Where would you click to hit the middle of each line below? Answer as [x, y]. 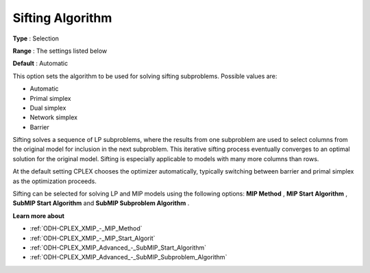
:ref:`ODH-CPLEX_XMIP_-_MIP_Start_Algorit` [92, 238]
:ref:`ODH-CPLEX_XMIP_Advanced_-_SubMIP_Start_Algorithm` [118, 248]
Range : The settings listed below [60, 51]
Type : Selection [36, 38]
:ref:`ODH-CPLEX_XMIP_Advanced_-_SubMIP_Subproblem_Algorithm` [128, 257]
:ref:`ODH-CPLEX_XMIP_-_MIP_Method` [86, 228]
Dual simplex [48, 108]
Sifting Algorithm [62, 18]
